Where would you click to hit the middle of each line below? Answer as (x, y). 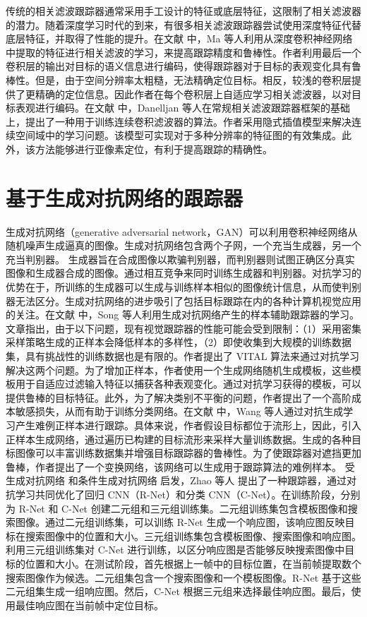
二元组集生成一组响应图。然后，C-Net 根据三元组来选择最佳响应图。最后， (179, 591)
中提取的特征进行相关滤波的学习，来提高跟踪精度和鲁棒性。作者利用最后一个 (183, 52)
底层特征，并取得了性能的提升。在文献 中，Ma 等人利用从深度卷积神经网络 (179, 38)
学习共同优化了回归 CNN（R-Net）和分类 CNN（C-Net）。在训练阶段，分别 (188, 494)
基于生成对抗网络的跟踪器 (125, 197)
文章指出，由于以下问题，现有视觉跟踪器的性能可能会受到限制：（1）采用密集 (183, 328)
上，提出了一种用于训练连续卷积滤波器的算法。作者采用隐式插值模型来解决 (179, 121)
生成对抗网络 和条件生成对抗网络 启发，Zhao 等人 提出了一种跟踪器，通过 (176, 480)
